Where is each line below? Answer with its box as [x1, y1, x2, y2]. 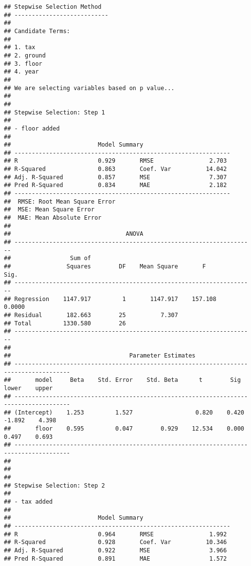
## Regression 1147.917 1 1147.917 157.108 [4, 295, 216, 302]
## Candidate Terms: [4, 27, 71, 35]
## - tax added [4, 498, 53, 506]
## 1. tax [4, 44, 36, 51]
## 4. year [4, 68, 39, 75]
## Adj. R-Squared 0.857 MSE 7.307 [4, 173, 227, 181]
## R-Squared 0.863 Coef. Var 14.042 [4, 166, 227, 173]
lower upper [4, 384, 53, 392]
